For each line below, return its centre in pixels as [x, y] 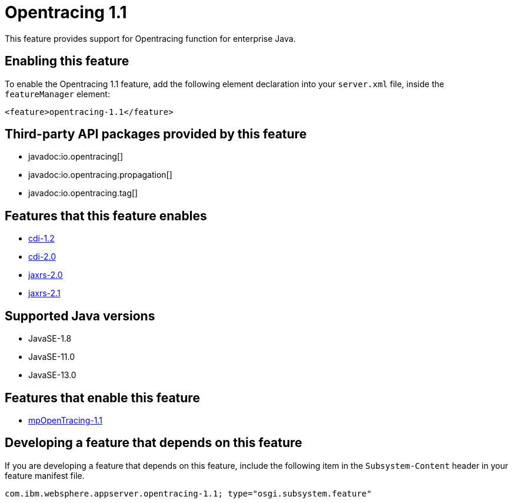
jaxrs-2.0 [46, 275]
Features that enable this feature [102, 398]
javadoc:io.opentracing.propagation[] [100, 175]
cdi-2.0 [42, 257]
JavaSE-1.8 [50, 339]
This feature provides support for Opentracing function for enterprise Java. [150, 38]
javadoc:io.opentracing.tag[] [83, 193]
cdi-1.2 [41, 239]
